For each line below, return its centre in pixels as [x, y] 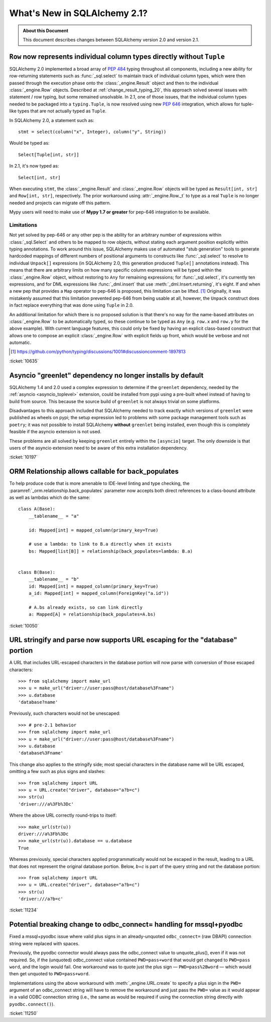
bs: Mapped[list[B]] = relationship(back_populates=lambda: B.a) [111, 551]
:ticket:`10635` [24, 361]
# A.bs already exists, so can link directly [86, 607]
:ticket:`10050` [24, 625]
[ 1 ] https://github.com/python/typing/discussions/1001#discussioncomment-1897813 [98, 352]
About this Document [46, 31]
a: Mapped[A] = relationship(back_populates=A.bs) [92, 614]
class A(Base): [37, 509]
